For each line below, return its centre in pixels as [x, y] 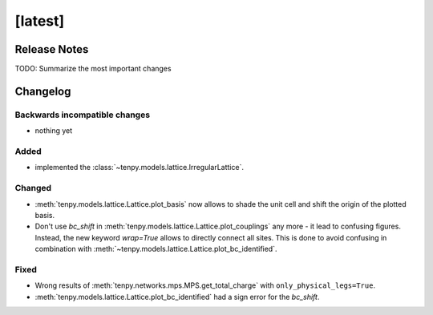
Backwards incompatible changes [83, 115]
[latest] [40, 21]
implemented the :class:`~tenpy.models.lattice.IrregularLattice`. [140, 168]
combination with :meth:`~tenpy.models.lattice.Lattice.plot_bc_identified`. [156, 249]
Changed [33, 188]
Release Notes [52, 49]
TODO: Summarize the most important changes [93, 69]
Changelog [43, 91]
